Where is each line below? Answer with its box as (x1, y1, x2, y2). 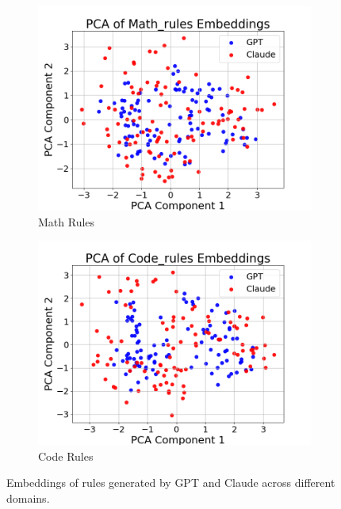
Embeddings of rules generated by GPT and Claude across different (6, 474, 335, 491)
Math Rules (38, 213, 95, 230)
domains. (6, 489, 50, 506)
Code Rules (38, 447, 94, 464)
